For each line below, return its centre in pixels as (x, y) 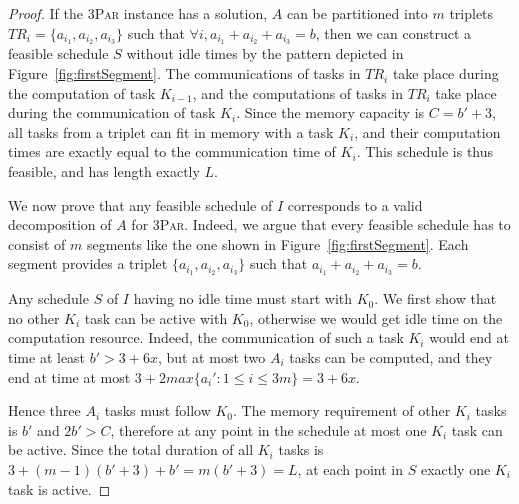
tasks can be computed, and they (391, 357)
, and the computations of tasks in (298, 92)
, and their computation (427, 131)
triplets (471, 13)
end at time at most (69, 376)
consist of (37, 243)
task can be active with (156, 317)
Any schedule (48, 298)
